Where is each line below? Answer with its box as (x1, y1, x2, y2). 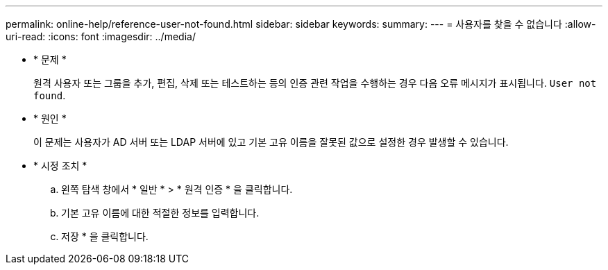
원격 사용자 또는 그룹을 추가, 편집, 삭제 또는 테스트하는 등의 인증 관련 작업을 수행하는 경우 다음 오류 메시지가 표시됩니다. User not (33, 77, 597, 89)
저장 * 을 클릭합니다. (61, 230, 149, 242)
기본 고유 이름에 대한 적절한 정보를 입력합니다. (61, 207, 260, 219)
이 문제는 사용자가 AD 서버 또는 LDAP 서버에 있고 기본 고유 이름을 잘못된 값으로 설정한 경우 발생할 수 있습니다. (33, 136, 509, 148)
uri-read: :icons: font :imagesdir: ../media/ (6, 31, 196, 42)
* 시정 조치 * (33, 160, 87, 171)
